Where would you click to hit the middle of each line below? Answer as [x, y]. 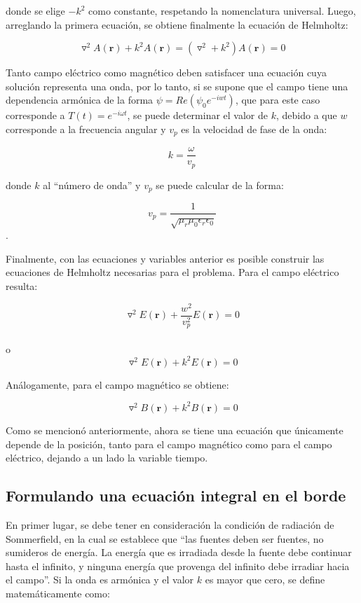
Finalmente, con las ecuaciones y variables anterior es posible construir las [165, 258]
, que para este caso [278, 100]
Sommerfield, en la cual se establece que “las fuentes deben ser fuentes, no [165, 538]
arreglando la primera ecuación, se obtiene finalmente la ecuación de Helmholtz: [177, 24]
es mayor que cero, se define [265, 580]
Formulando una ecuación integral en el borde [176, 495]
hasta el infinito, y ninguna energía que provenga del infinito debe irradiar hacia [178, 566]
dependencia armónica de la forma [80, 100]
